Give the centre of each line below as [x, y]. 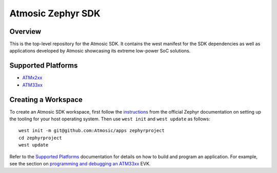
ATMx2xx [32, 78]
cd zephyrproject [40, 138]
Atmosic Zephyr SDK [55, 13]
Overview [25, 31]
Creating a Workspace [46, 100]
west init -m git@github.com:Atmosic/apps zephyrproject [92, 131]
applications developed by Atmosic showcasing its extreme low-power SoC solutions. [100, 51]
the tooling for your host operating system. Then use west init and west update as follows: [110, 119]
